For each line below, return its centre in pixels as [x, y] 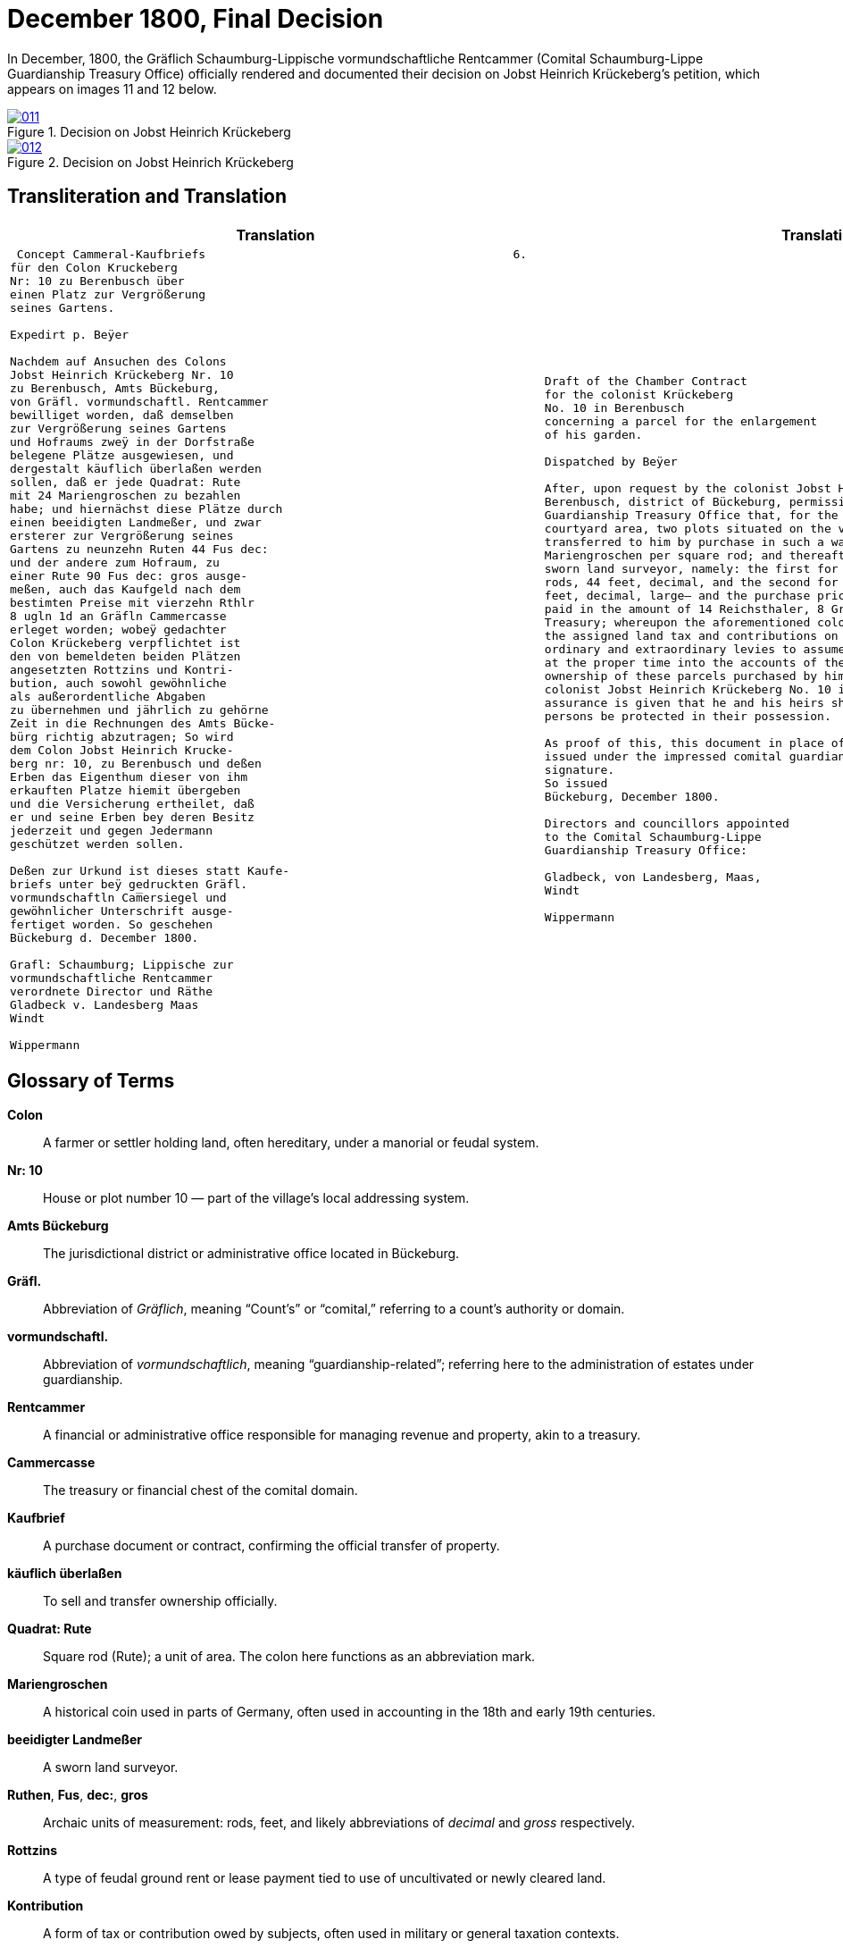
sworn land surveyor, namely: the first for [691, 569]
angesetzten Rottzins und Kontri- [122, 669]
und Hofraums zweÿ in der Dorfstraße [132, 441]
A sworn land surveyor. [111, 1767]
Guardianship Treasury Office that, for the [691, 516]
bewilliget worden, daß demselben [122, 415]
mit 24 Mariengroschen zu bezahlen [125, 495]
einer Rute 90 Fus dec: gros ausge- [129, 575]
